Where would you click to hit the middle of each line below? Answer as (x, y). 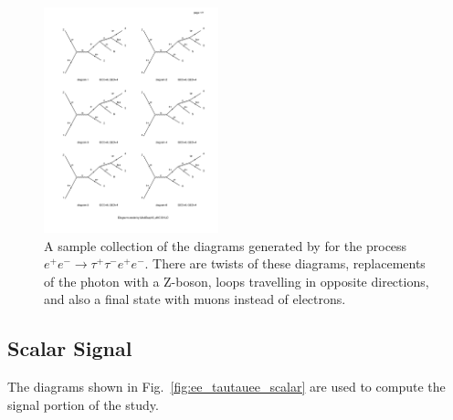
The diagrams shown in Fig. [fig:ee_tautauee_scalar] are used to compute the (226, 387)
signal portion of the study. (83, 404)
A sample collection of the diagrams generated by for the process (226, 245)
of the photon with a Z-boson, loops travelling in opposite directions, (237, 281)
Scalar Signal (70, 348)
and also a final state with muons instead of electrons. (195, 299)
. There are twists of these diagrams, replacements (285, 263)
